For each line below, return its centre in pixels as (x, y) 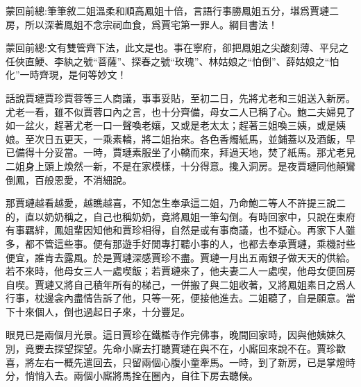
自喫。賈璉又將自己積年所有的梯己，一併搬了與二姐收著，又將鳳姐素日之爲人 (180, 284)
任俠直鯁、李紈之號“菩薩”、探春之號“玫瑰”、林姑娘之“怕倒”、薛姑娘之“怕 (173, 61)
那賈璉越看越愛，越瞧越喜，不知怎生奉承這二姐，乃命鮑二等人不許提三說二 (176, 203)
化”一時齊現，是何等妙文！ (66, 75)
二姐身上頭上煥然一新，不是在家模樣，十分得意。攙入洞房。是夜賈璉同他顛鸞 (180, 165)
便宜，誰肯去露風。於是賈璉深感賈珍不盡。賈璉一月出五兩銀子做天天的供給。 (180, 257)
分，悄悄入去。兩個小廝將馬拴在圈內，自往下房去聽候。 (132, 376)
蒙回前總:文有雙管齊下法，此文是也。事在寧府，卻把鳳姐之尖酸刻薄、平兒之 (177, 48)
